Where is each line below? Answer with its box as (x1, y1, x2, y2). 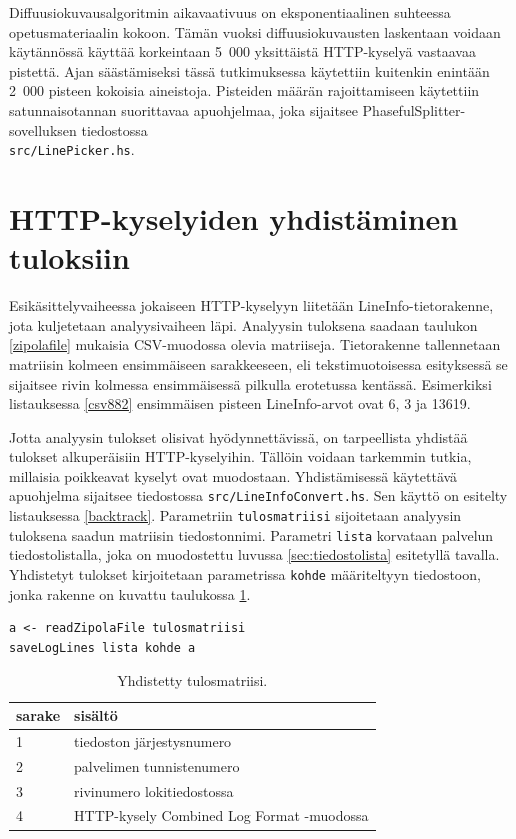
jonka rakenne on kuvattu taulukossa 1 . (9, 583, 251, 604)
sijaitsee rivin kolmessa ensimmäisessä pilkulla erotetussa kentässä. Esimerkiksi (9, 373, 492, 394)
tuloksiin (9, 237, 130, 278)
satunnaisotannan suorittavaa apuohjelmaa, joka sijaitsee (9, 99, 358, 120)
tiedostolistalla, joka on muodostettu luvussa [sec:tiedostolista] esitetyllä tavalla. (9, 544, 500, 565)
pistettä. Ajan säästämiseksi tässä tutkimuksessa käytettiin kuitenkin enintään (9, 60, 490, 81)
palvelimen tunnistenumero (74, 755, 240, 776)
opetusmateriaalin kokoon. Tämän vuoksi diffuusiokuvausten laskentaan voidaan (9, 21, 501, 42)
